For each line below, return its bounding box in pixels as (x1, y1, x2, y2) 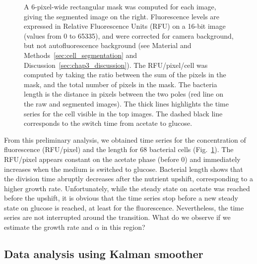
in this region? (101, 222, 145, 232)
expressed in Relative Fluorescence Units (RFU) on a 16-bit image (24, 21, 226, 31)
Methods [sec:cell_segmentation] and (24, 50, 137, 60)
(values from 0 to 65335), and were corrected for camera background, (24, 30, 234, 41)
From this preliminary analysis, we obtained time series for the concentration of (4, 134, 246, 145)
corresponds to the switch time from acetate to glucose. (24, 118, 193, 128)
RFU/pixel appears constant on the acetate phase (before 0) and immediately (4, 154, 241, 164)
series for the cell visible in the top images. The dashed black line (24, 108, 223, 118)
